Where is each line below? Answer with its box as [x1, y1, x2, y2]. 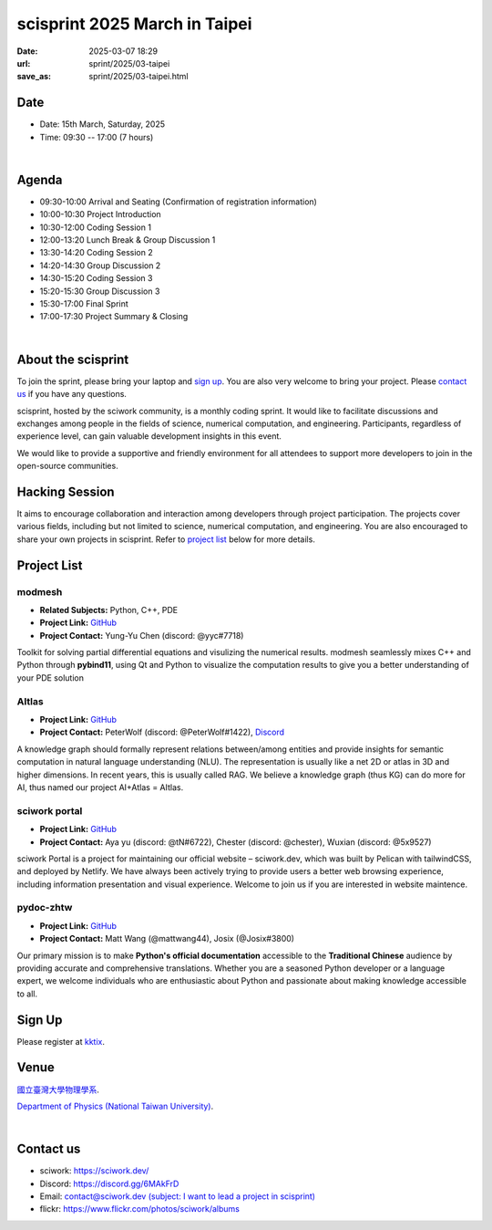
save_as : [16, 71, 52, 82]
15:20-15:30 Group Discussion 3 [39, 286, 160, 297]
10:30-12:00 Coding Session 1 [39, 222, 152, 233]
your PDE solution [16, 672, 84, 683]
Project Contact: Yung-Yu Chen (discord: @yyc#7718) [39, 630, 244, 641]
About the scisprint [16, 351, 129, 367]
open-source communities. [16, 461, 118, 472]
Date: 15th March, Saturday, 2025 [39, 119, 166, 130]
